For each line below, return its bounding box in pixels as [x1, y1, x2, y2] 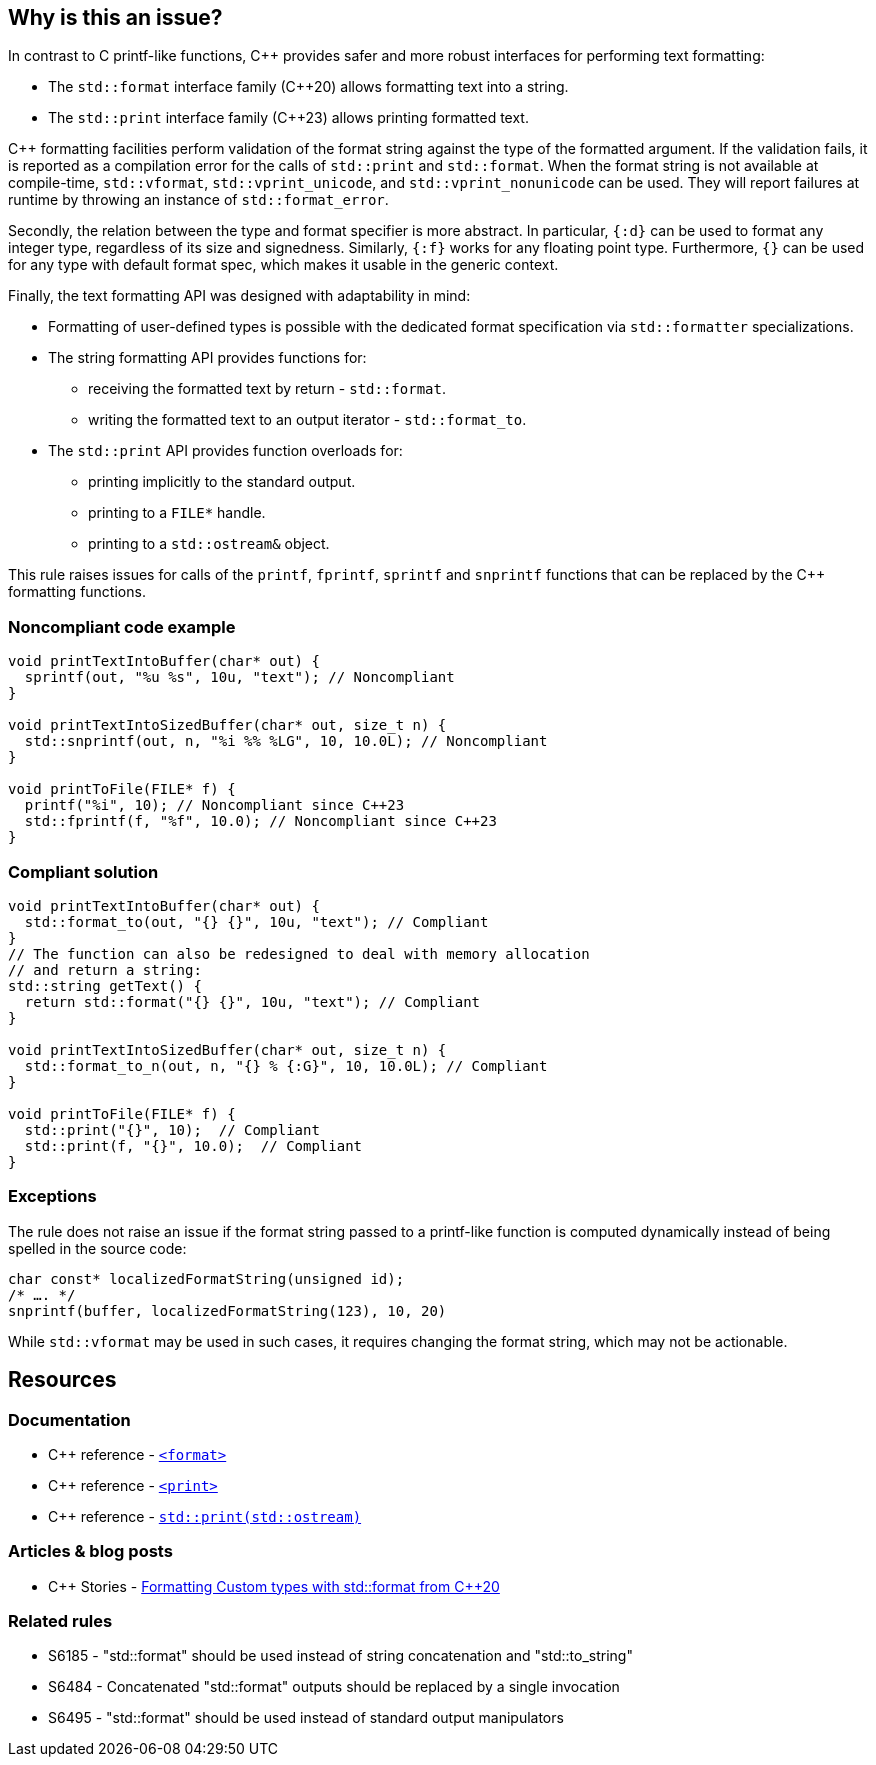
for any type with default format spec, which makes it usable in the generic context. [8, 256, 559, 274]
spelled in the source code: [8, 1239, 187, 1257]
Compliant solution [8, 861, 159, 882]
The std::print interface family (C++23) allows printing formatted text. [48, 109, 529, 127]
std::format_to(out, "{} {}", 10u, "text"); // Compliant [24, 913, 489, 930]
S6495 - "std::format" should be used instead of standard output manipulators [48, 1709, 564, 1727]
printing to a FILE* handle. [88, 504, 266, 522]
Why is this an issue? [8, 5, 223, 30]
